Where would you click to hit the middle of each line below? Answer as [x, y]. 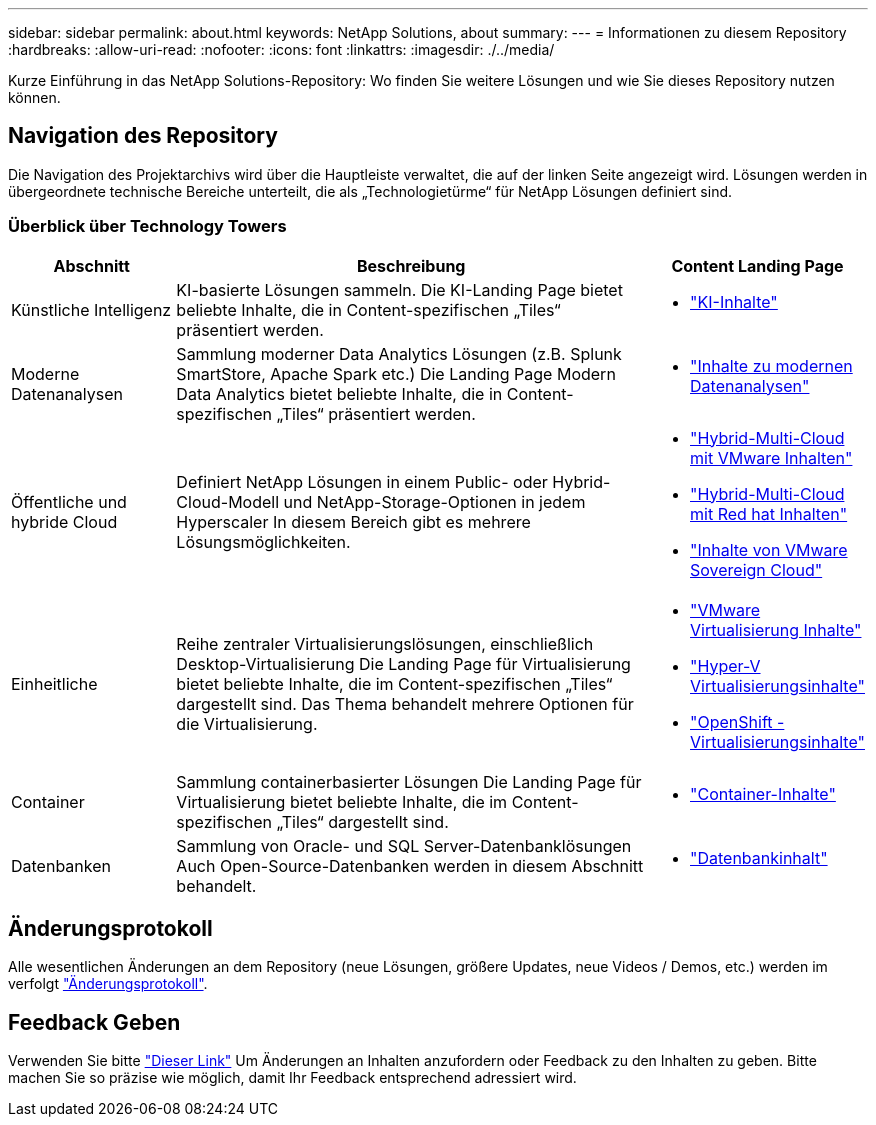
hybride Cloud [64, 521]
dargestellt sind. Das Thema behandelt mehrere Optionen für [405, 703]
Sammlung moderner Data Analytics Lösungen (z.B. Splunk [399, 353]
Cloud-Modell [228, 501]
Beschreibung [411, 265]
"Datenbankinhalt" [759, 857]
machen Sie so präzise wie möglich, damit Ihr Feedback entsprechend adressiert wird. [292, 1078]
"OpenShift [731, 721]
